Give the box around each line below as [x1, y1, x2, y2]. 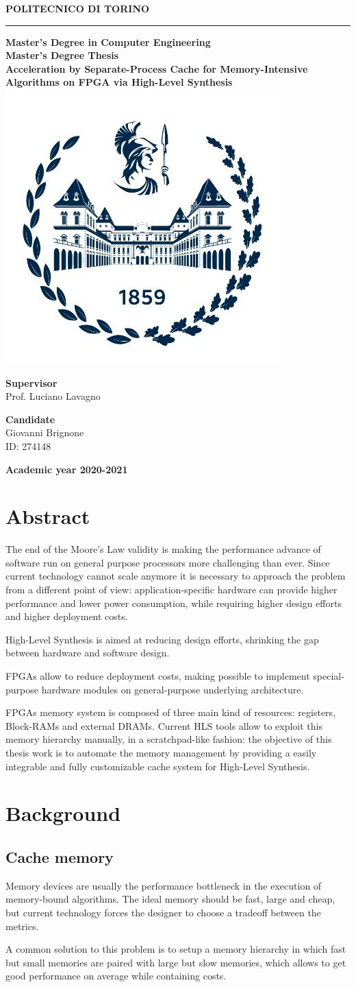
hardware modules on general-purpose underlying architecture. [41, 682, 304, 696]
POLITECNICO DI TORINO [5, 1, 150, 15]
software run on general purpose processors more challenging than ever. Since [5, 555, 330, 569]
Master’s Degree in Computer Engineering [5, 34, 211, 49]
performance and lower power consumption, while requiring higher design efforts [5, 595, 342, 610]
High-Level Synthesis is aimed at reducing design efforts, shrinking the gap [5, 632, 319, 646]
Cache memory [5, 846, 114, 867]
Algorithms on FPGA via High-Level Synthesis [5, 75, 233, 89]
